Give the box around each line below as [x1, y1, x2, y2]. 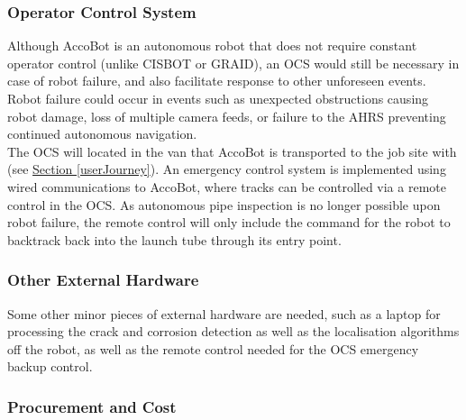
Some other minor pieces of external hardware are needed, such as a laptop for [7, 304, 441, 323]
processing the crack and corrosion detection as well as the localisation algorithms [7, 322, 460, 341]
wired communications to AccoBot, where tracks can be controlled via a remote [7, 177, 446, 196]
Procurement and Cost [7, 395, 177, 417]
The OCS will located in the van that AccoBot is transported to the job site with [7, 142, 457, 160]
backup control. [7, 357, 93, 376]
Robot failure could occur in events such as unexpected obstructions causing [7, 89, 429, 107]
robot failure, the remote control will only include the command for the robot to [7, 213, 451, 232]
